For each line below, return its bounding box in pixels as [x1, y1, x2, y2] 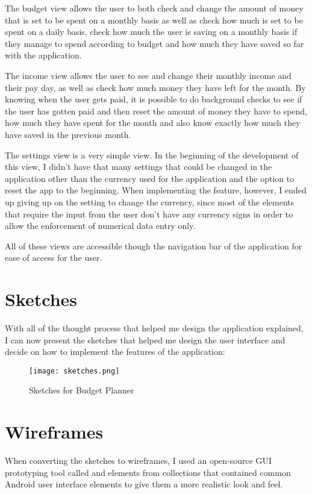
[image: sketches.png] [29, 366, 120, 375]
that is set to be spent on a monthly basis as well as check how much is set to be [5, 13, 303, 26]
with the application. [5, 49, 82, 61]
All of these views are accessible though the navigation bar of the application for [5, 239, 302, 252]
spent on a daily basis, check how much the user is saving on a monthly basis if [5, 25, 298, 38]
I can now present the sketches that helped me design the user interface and [5, 333, 285, 346]
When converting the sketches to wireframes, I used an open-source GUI [5, 454, 272, 467]
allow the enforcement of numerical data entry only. [5, 219, 196, 232]
